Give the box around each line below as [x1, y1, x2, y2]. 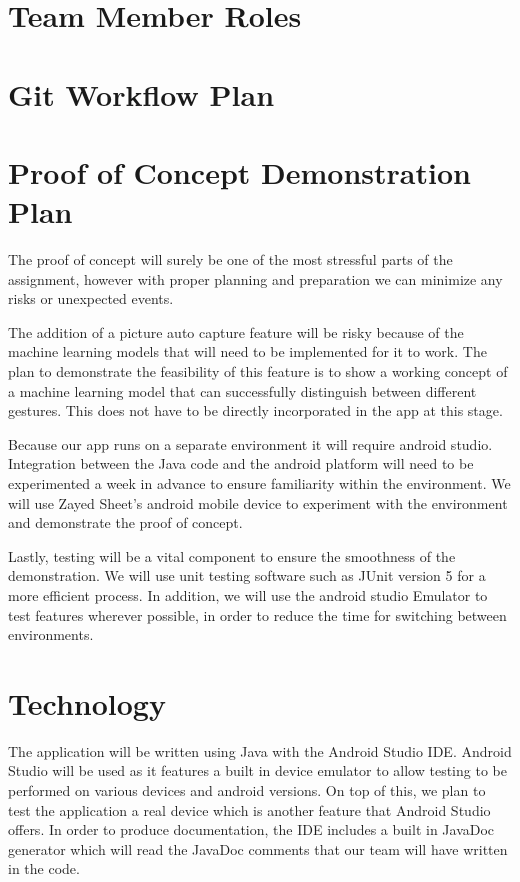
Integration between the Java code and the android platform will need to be [8, 453, 474, 474]
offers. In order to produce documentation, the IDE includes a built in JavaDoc [8, 819, 495, 840]
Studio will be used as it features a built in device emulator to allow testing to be [8, 760, 507, 781]
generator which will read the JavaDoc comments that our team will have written [8, 838, 508, 859]
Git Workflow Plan [8, 73, 275, 114]
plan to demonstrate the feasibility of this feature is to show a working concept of [8, 361, 508, 382]
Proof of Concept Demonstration [8, 151, 471, 192]
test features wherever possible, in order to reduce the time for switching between [8, 604, 507, 625]
